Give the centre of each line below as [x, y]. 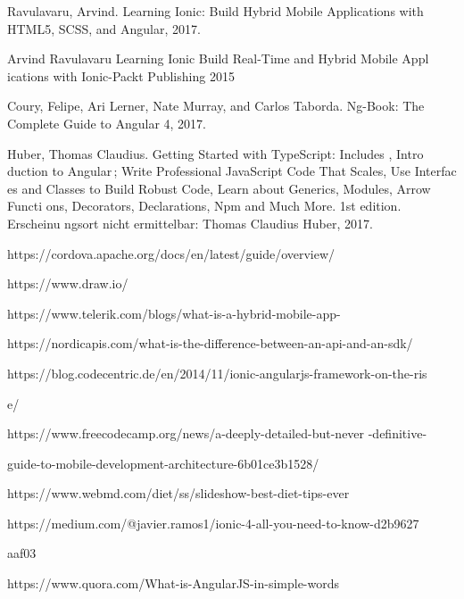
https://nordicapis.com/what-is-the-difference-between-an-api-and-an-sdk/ [210, 343]
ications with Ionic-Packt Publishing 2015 [121, 75]
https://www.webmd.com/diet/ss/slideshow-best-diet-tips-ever [178, 493]
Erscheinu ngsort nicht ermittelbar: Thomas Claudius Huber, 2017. [190, 223]
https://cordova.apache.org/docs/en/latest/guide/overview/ [171, 253]
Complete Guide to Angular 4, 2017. [107, 123]
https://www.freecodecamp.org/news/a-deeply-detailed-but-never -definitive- [217, 433]
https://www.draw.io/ [68, 283]
